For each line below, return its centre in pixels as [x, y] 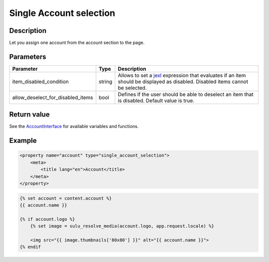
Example [23, 141]
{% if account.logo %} [47, 219]
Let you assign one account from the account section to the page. [77, 43]
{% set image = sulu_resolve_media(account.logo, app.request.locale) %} [122, 226]
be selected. [132, 88]
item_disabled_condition [41, 81]
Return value [29, 115]
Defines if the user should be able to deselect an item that [186, 94]
